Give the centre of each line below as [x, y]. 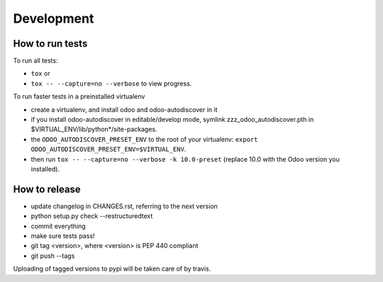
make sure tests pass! [63, 236]
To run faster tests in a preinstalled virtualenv [79, 96]
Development [54, 18]
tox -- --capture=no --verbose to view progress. [111, 83]
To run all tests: [35, 61]
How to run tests [50, 44]
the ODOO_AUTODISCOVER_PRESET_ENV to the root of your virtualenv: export [144, 139]
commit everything [59, 226]
